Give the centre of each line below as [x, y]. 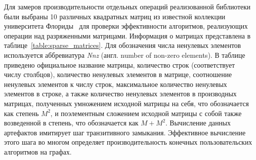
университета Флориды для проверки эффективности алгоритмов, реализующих [126, 26]
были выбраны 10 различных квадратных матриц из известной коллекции [115, 16]
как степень [21, 113]
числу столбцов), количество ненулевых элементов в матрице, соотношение [118, 74]
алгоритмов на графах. [38, 151]
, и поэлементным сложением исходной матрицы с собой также [146, 113]
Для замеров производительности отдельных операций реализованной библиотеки [127, 6]
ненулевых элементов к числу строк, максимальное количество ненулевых [116, 84]
